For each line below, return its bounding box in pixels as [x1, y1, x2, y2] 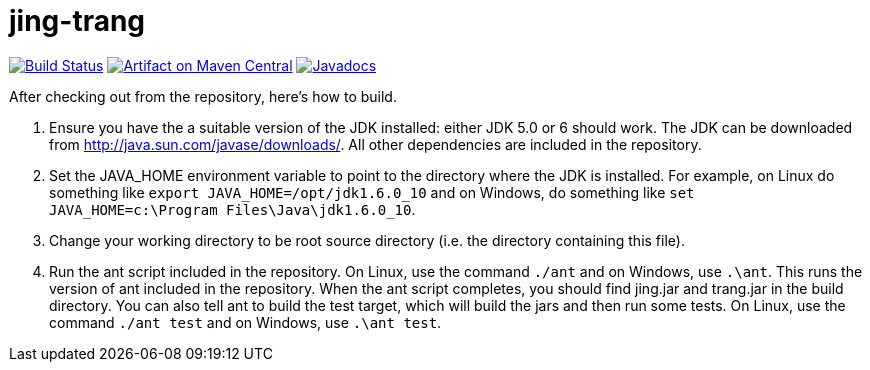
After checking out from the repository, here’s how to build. [9, 87, 397, 105]
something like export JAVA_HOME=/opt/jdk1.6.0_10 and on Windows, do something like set [49, 183, 695, 201]
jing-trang [9, 4, 146, 38]
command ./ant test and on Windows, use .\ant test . [49, 313, 442, 331]
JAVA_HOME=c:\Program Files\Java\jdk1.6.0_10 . [49, 200, 416, 218]
